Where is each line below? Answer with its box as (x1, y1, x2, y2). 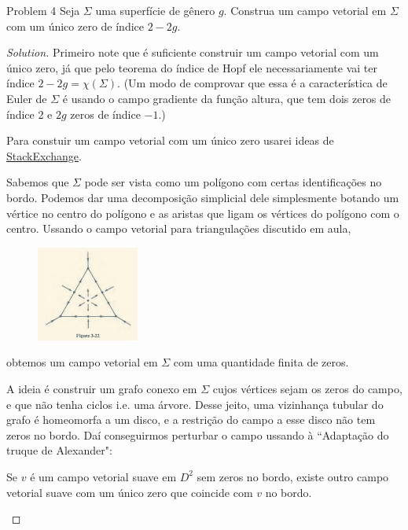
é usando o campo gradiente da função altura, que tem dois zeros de (62, 90, 391, 106)
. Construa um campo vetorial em (223, 2, 387, 18)
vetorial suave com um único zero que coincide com (6, 484, 253, 500)
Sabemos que (6, 174, 69, 190)
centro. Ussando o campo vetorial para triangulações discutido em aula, (6, 220, 351, 237)
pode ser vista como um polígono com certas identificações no (84, 174, 382, 190)
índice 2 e (6, 105, 53, 122)
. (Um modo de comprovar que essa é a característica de (117, 75, 388, 91)
